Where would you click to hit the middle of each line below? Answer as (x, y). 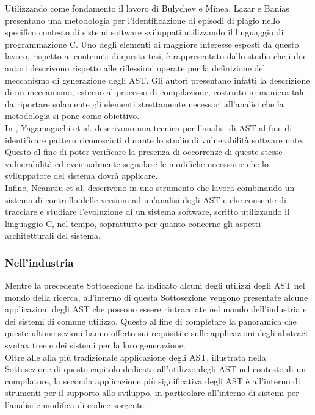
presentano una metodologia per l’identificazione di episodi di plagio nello (143, 20)
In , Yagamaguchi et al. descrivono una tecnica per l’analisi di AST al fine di (149, 127)
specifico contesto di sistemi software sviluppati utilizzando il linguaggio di (144, 32)
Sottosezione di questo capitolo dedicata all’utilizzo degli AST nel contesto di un (155, 369)
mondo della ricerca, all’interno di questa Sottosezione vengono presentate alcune (157, 297)
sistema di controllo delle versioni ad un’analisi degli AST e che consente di (146, 199)
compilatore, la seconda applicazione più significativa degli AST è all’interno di (153, 381)
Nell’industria (39, 262)
